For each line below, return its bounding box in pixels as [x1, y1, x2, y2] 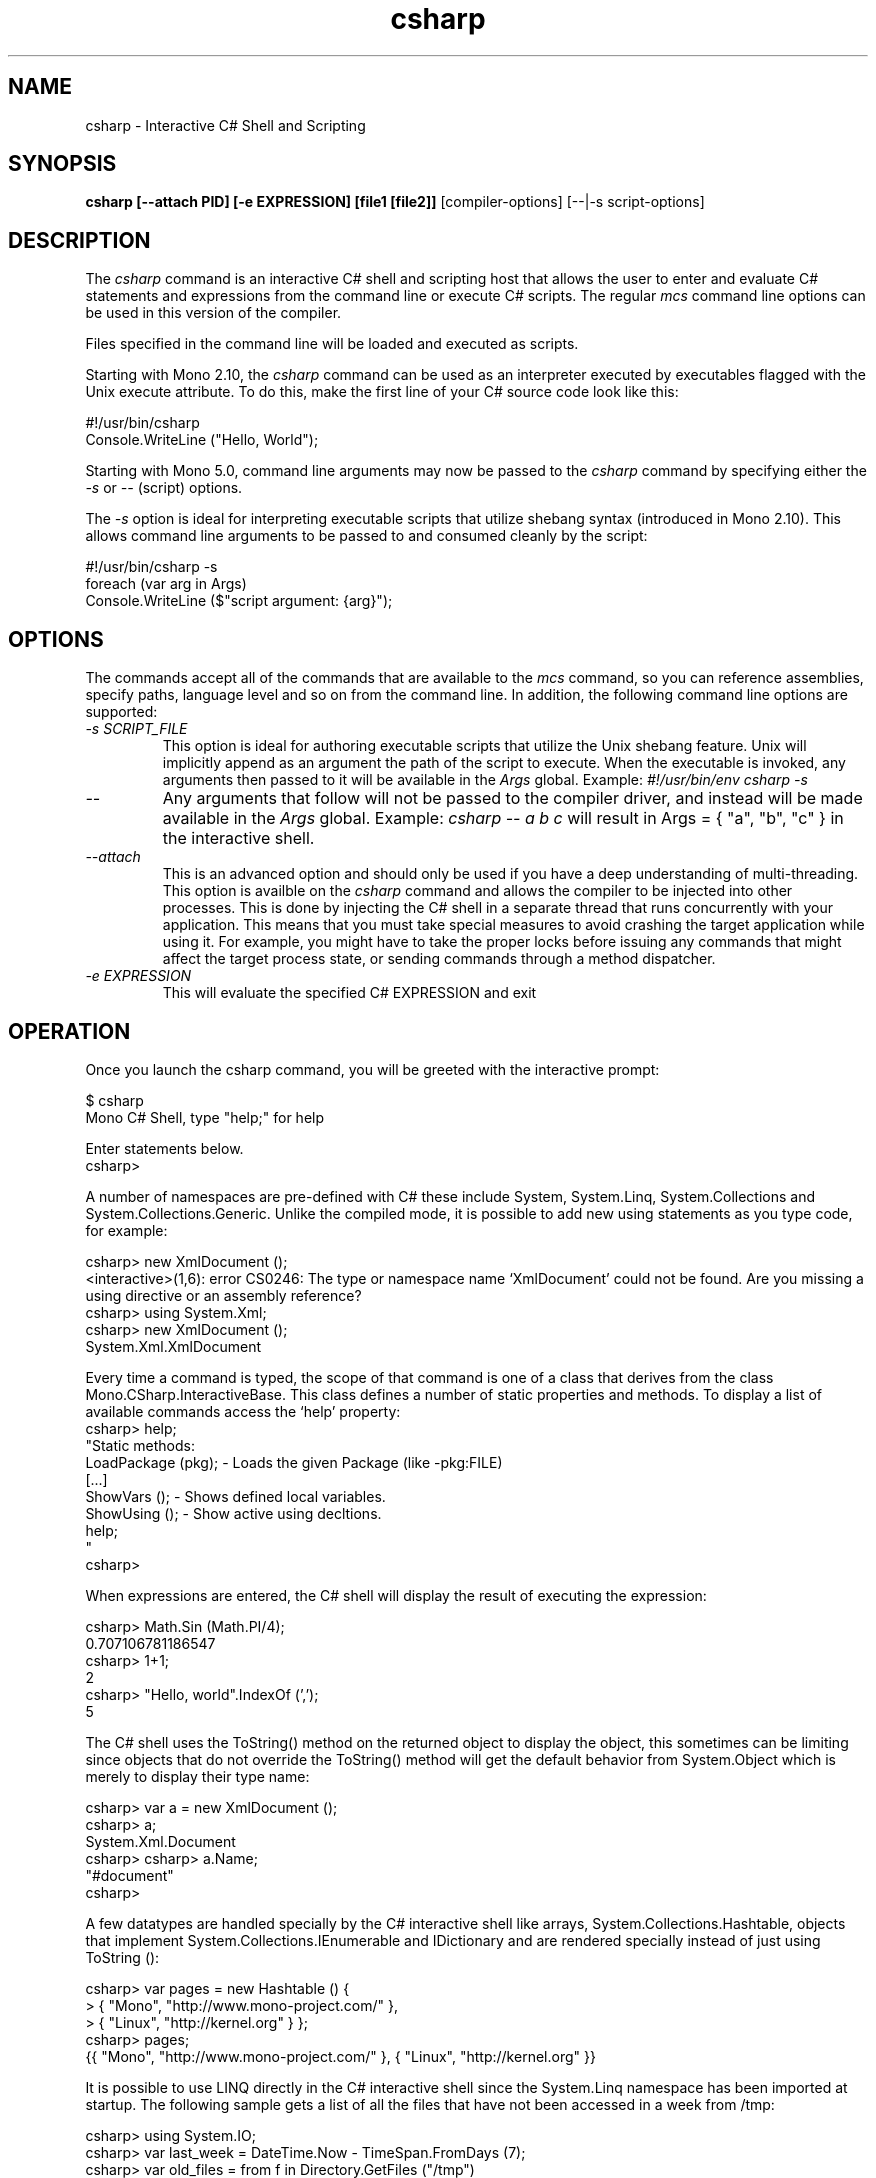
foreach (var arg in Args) [85, 575, 247, 593]
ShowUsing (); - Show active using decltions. [85, 1504, 382, 1522]
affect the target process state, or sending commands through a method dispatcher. [162, 950, 716, 968]
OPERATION [8, 1018, 131, 1044]
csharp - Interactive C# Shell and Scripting [85, 116, 366, 134]
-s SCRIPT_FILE [85, 720, 188, 738]
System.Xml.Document [85, 1832, 236, 1850]
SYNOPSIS [8, 151, 117, 177]
